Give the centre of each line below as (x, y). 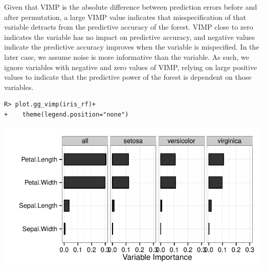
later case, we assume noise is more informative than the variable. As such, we (127, 57)
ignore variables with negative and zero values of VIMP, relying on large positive (131, 67)
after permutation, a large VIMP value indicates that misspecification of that (125, 17)
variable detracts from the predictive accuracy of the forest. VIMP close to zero (129, 27)
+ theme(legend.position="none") (66, 114)
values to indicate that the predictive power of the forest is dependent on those (128, 77)
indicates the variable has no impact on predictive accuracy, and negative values (130, 37)
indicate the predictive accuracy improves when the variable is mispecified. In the (132, 47)
